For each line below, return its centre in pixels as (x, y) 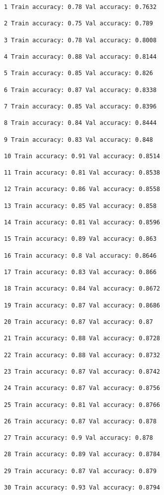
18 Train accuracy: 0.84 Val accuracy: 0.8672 (82, 289)
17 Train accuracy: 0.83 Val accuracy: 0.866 (80, 272)
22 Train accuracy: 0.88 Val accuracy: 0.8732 (82, 355)
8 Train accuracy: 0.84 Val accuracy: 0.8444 (80, 123)
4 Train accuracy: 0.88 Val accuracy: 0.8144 (80, 56)
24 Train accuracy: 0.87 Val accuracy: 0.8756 (82, 388)
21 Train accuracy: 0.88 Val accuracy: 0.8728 (82, 339)
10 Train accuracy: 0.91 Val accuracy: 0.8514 (82, 156)
